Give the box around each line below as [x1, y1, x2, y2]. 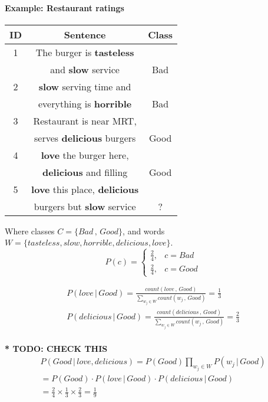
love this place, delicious [31, 182, 139, 196]
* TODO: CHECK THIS [5, 342, 108, 354]
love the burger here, [41, 148, 129, 162]
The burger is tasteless [35, 45, 134, 59]
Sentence [64, 27, 106, 41]
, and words [123, 224, 165, 237]
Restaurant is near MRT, [33, 113, 137, 128]
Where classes [5, 224, 55, 237]
